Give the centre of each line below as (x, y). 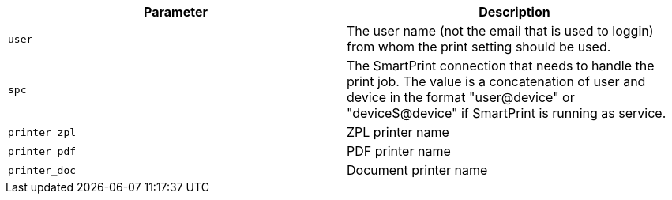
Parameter (176, 12)
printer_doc (42, 170)
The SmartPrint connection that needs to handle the (501, 66)
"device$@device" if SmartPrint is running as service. (507, 113)
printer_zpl (42, 132)
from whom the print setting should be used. (479, 47)
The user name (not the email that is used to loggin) (500, 31)
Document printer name (417, 170)
